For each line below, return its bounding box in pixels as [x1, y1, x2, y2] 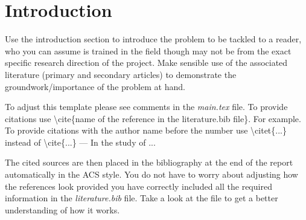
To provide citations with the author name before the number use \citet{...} [5, 124, 287, 137]
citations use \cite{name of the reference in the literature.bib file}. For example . [5, 112, 301, 125]
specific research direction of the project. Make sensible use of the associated [5, 56, 288, 69]
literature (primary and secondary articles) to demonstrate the [5, 68, 237, 80]
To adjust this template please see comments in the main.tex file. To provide [5, 100, 288, 113]
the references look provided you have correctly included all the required [5, 180, 272, 192]
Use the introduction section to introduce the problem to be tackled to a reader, [5, 33, 302, 45]
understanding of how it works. [5, 203, 120, 216]
